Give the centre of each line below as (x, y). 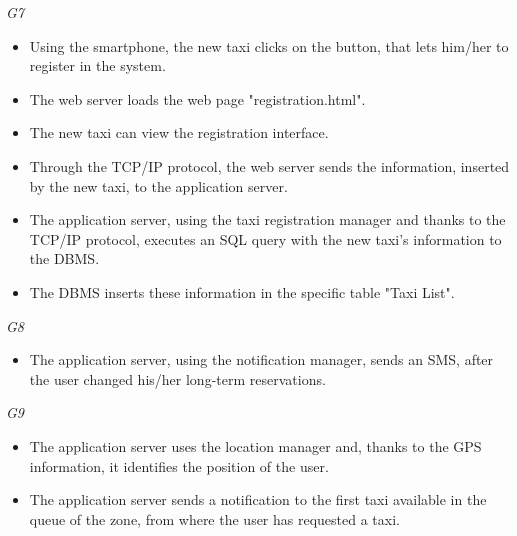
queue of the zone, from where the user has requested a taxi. (214, 518)
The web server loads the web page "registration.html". (197, 98)
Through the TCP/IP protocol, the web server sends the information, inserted (269, 165)
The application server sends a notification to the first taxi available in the (258, 499)
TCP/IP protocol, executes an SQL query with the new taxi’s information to (265, 238)
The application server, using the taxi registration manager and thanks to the (267, 219)
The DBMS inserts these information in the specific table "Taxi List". (242, 291)
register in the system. (97, 65)
